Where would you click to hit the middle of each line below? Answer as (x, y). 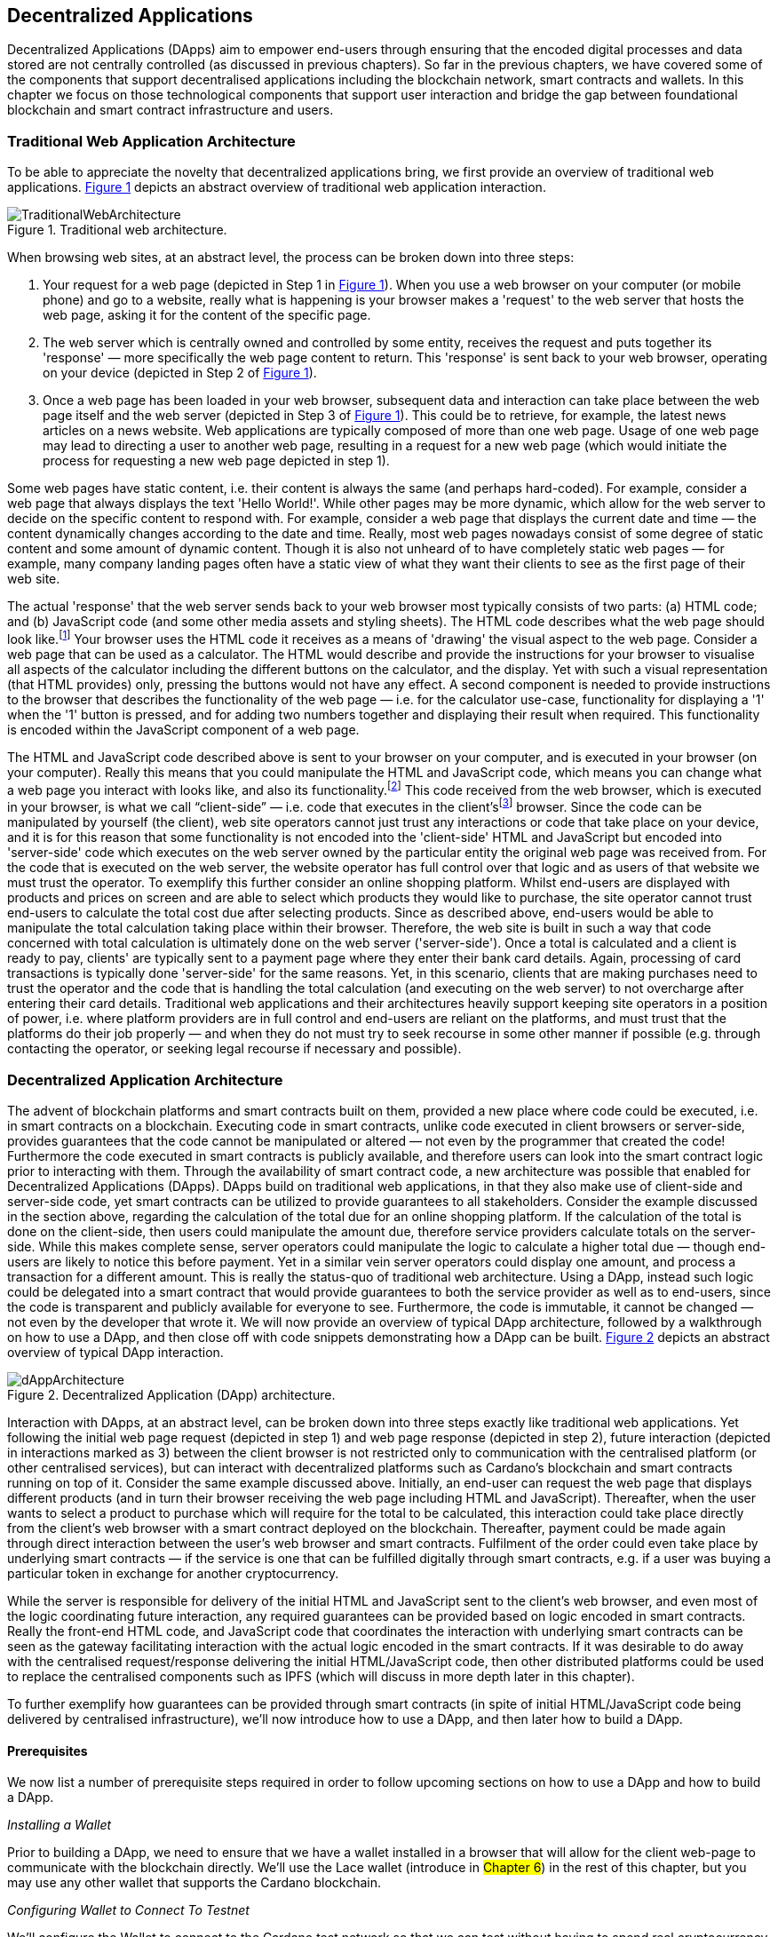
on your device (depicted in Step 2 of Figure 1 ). (180, 373)
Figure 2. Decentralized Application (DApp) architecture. (171, 1394)
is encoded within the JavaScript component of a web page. (183, 729)
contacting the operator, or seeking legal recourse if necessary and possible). (234, 1049)
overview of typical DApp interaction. (115, 1352)
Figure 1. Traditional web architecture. (117, 230)
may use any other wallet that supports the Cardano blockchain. (194, 1883)
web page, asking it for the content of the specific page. (207, 315)
